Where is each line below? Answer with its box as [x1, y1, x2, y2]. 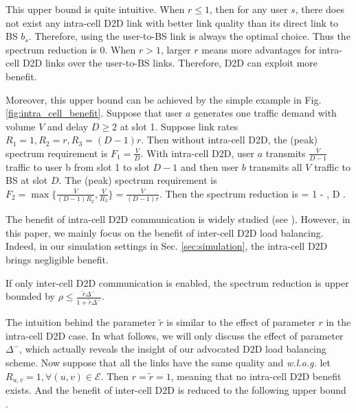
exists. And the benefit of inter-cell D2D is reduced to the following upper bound [5, 383, 346, 397]
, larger [160, 42, 191, 56]
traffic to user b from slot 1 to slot [5, 159, 150, 174]
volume [5, 119, 36, 133]
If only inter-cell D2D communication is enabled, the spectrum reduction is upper [5, 275, 349, 290]
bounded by [5, 289, 55, 303]
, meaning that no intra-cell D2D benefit [170, 368, 342, 383]
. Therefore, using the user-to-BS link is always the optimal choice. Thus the [28, 29, 351, 43]
